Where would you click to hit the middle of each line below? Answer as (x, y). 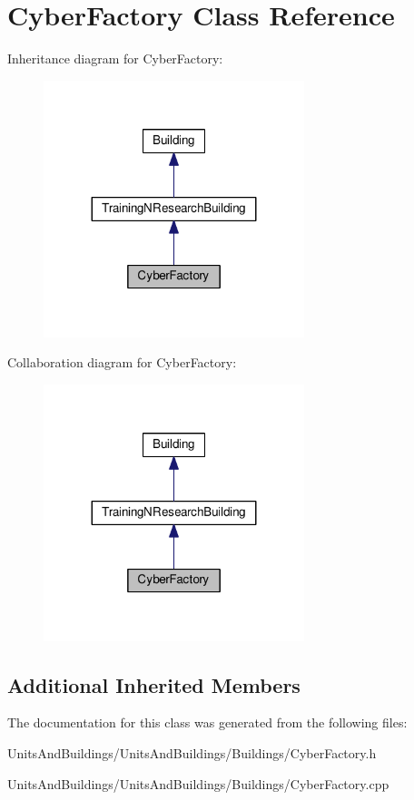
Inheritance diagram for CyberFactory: (115, 59)
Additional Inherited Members (154, 684)
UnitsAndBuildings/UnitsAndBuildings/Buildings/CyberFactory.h (192, 752)
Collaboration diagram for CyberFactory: (122, 362)
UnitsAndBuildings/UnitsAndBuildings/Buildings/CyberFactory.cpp (198, 783)
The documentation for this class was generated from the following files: (207, 722)
